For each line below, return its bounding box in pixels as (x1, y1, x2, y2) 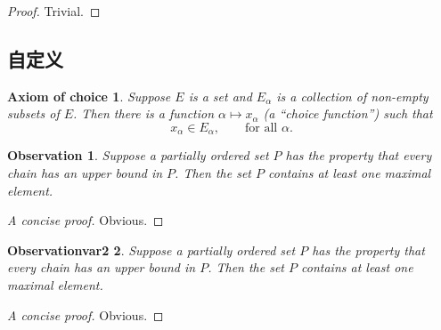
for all (245, 121, 278, 134)
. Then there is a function (73, 104, 215, 123)
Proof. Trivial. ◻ (7, 2, 101, 20)
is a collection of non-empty (276, 86, 429, 105)
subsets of (7, 104, 60, 123)
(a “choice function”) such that (263, 104, 433, 123)
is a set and (188, 86, 252, 105)
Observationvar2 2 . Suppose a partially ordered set (7, 240, 296, 259)
